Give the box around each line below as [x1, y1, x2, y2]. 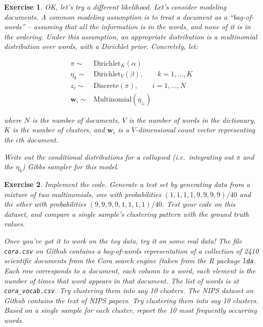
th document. [18, 134, 59, 145]
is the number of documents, [32, 114, 120, 125]
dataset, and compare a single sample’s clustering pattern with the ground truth [4, 208, 249, 219]
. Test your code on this [162, 199, 236, 209]
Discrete [93, 82, 119, 89]
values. [4, 218, 25, 229]
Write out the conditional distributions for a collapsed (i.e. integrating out [4, 151, 234, 162]
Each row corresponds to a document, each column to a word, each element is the [4, 265, 256, 275]
